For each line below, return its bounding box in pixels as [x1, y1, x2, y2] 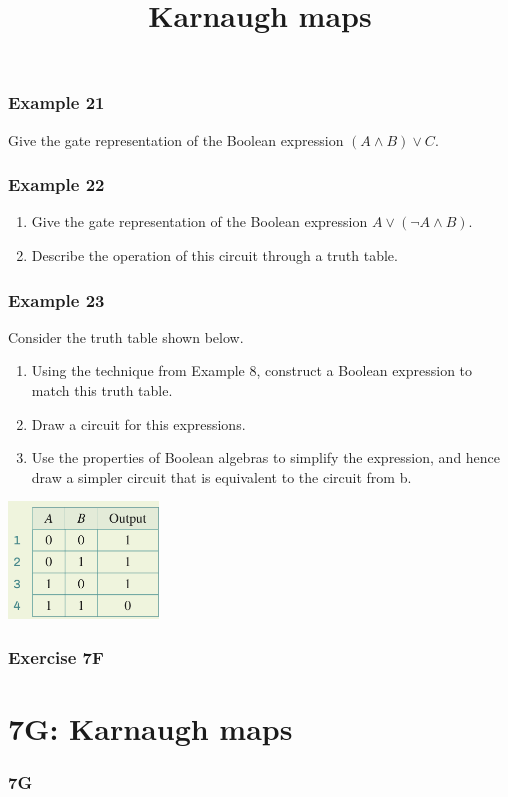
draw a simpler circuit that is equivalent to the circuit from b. [31, 466, 412, 487]
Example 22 [8, 172, 105, 197]
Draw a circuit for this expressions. [31, 413, 246, 434]
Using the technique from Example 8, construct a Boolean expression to [31, 360, 473, 381]
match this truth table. [31, 380, 173, 401]
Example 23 [8, 287, 105, 312]
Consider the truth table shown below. [8, 326, 244, 347]
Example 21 [8, 90, 105, 115]
